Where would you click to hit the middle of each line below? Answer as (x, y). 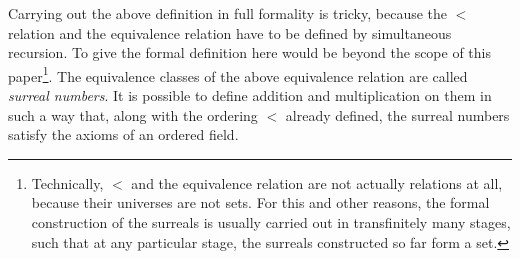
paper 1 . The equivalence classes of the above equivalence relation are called (238, 74)
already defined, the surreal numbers (397, 114)
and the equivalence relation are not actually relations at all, (317, 182)
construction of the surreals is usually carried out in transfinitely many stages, (271, 222)
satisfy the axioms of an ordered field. (123, 134)
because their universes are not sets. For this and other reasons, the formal (260, 202)
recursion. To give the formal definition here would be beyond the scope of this (250, 52)
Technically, (67, 182)
